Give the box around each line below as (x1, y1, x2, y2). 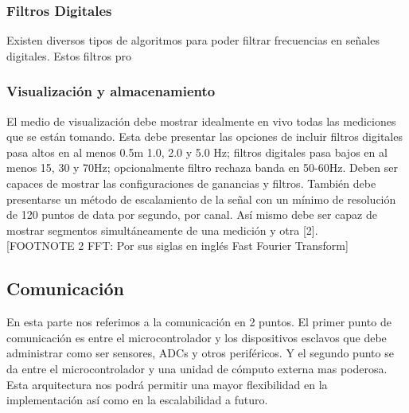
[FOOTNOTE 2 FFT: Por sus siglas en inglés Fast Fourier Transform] (6, 237, 349, 254)
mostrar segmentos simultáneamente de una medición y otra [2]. (6, 221, 318, 238)
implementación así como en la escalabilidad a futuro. (6, 392, 268, 408)
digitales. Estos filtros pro (6, 47, 131, 64)
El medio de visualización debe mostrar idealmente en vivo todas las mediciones (6, 112, 396, 129)
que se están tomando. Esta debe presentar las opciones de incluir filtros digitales (6, 128, 403, 145)
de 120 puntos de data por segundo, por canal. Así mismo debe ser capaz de (6, 206, 377, 223)
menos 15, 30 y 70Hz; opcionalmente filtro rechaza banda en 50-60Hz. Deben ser (6, 159, 398, 176)
